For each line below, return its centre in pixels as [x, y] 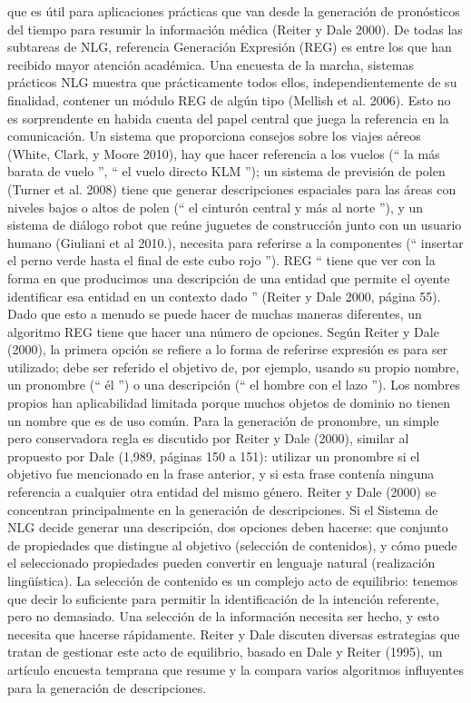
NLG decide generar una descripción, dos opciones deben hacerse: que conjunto [228, 527]
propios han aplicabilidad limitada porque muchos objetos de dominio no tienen [229, 403]
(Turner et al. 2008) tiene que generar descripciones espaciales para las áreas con [232, 188]
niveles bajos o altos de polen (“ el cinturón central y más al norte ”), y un [216, 207]
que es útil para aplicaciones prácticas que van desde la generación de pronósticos [234, 11]
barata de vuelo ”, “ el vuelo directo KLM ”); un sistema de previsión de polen [226, 171]
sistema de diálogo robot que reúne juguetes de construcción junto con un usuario [235, 225]
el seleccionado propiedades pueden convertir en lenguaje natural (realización [221, 563]
